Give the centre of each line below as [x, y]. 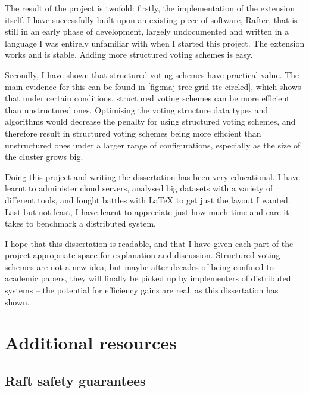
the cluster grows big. [44, 157]
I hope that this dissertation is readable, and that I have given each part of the [149, 243]
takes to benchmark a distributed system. [80, 223]
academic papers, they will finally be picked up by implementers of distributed [148, 278]
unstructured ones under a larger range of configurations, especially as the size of [153, 145]
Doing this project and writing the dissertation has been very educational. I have [152, 176]
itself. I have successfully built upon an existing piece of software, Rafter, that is [151, 19]
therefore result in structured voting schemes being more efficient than [133, 133]
